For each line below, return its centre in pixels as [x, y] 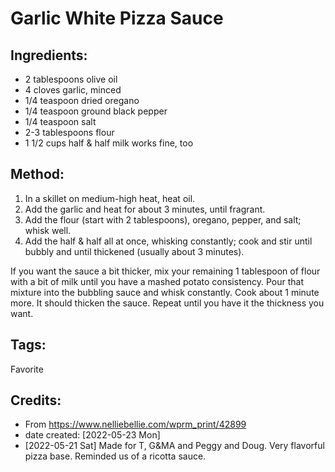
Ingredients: [49, 55]
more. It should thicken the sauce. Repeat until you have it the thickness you [167, 303]
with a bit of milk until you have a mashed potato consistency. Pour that [157, 281]
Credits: [36, 400]
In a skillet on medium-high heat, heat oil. [110, 198]
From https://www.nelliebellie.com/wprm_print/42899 [135, 424]
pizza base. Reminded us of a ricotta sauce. [115, 456]
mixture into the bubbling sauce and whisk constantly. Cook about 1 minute [165, 292]
